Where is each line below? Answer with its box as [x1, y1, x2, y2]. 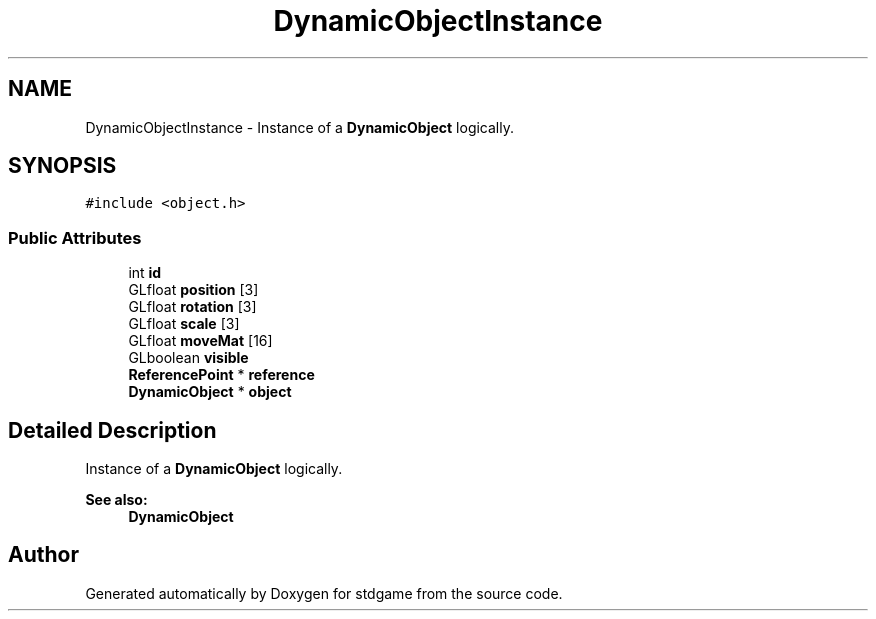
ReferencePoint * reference [128, 366, 315, 384]
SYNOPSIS [8, 153, 117, 179]
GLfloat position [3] [128, 281, 259, 299]
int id [128, 264, 162, 282]
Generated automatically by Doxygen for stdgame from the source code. [85, 584, 563, 602]
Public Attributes [8, 227, 142, 248]
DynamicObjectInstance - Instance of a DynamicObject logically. [85, 118, 515, 136]
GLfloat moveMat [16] [128, 332, 273, 350]
